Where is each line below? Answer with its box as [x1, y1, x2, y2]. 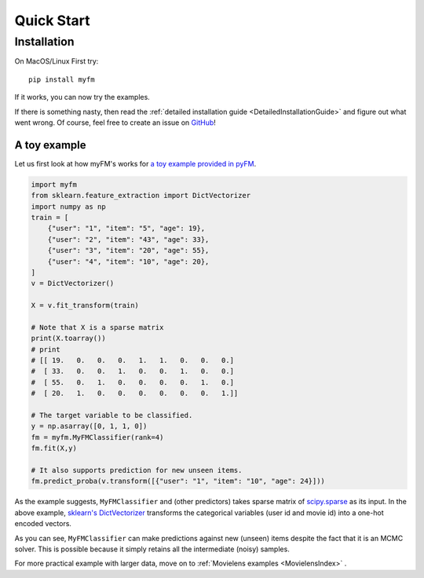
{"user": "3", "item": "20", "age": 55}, [47, 246, 210, 255]
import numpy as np [31, 202, 106, 211]
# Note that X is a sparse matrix [31, 323, 164, 331]
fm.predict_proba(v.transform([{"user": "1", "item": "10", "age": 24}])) [31, 477, 326, 486]
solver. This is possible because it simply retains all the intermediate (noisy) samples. [14, 544, 290, 554]
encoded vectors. [14, 519, 72, 529]
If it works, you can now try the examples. [14, 93, 151, 102]
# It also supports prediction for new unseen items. [31, 466, 243, 474]
